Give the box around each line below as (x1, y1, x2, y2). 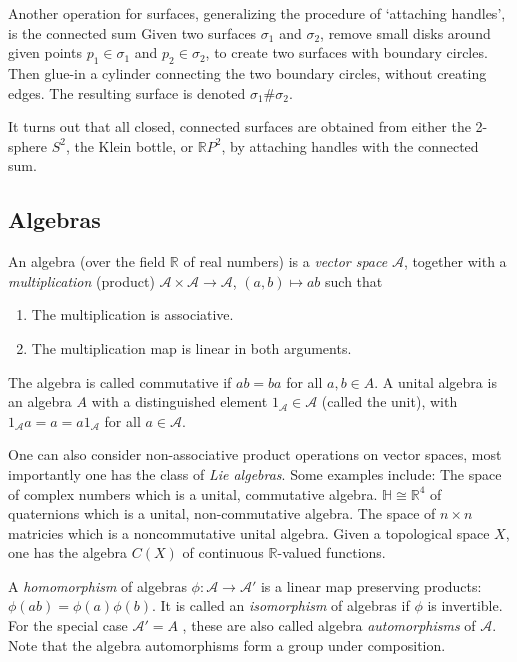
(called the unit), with (321, 391, 458, 412)
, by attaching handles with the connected (221, 135, 479, 156)
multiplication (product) (8, 270, 155, 291)
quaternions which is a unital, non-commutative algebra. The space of (8, 503, 436, 524)
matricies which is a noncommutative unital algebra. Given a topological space (8, 522, 490, 543)
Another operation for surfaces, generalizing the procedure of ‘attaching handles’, (8, 3, 506, 23)
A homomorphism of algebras (8, 575, 187, 596)
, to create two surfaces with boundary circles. (205, 42, 488, 63)
